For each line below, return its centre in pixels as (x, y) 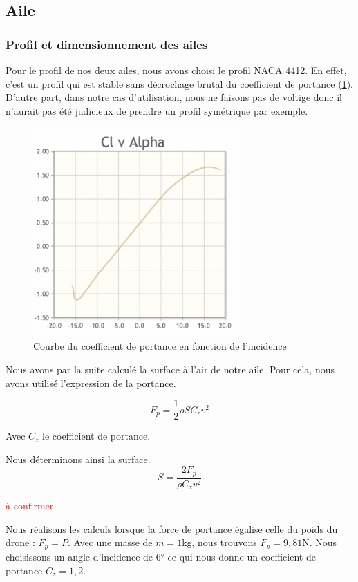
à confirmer (30, 506)
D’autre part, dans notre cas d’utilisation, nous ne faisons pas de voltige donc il (174, 97)
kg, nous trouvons (219, 542)
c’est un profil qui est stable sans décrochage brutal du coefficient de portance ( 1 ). (179, 83)
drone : (20, 542)
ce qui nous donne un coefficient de (242, 556)
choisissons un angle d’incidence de (79, 556)
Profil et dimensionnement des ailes (107, 44)
